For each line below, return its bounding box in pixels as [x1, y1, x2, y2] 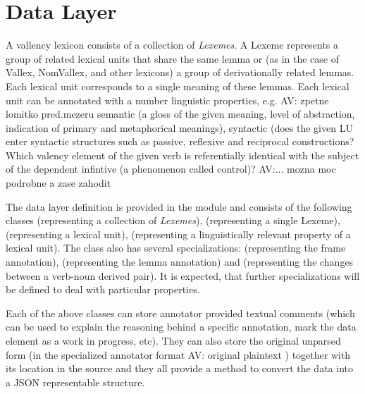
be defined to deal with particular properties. [6, 282, 200, 297]
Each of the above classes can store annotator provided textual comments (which [6, 305, 355, 320]
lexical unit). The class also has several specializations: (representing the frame [6, 240, 346, 255]
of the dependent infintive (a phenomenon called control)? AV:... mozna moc [6, 161, 336, 176]
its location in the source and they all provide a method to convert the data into [6, 361, 353, 376]
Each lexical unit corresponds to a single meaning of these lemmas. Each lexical [6, 78, 349, 93]
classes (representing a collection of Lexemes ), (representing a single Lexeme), [6, 213, 340, 228]
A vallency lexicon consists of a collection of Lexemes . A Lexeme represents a [6, 37, 339, 52]
